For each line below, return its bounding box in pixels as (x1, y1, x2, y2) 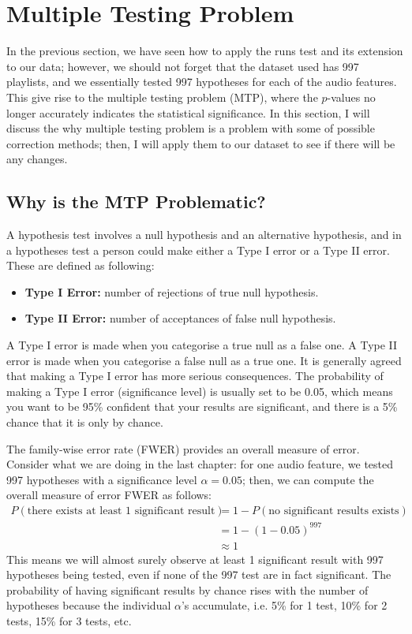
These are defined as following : (6, 257, 155, 274)
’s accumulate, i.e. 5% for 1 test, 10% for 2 (181, 597, 388, 613)
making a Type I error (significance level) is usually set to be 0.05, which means (6, 382, 393, 399)
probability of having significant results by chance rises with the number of (6, 581, 369, 598)
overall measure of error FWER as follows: (6, 487, 212, 503)
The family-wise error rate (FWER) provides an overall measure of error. (6, 440, 360, 457)
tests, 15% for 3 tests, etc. (6, 612, 132, 628)
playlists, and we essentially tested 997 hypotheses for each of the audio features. (6, 73, 397, 90)
